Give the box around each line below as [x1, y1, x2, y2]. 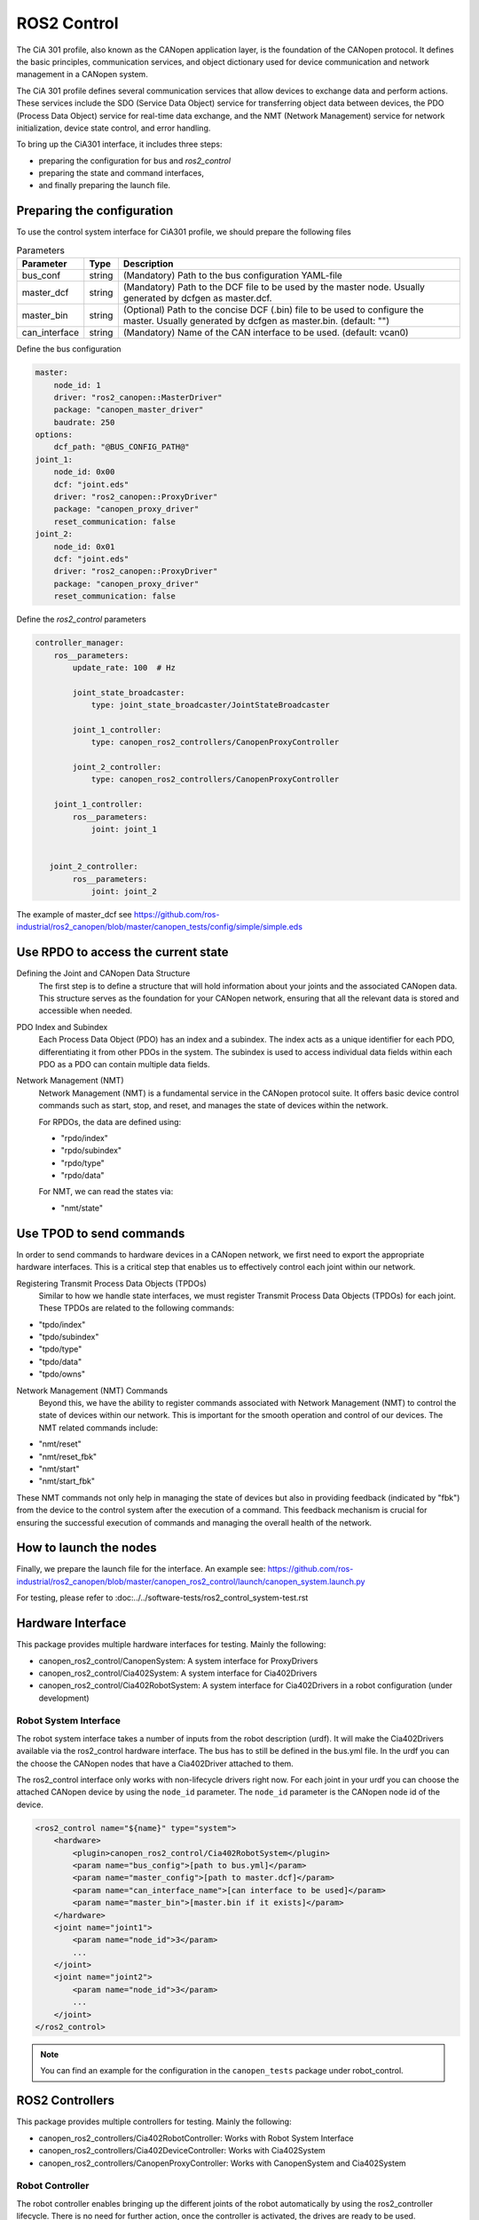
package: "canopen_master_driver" [53, 405, 204, 415]
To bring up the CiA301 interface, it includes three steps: [16, 139, 223, 150]
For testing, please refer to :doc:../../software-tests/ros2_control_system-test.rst [16, 1592, 309, 1603]
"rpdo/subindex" [60, 1146, 122, 1156]
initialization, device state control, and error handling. [16, 123, 211, 133]
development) [38, 1693, 90, 1703]
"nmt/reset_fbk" [38, 1451, 98, 1462]
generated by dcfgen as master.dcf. [122, 292, 272, 305]
